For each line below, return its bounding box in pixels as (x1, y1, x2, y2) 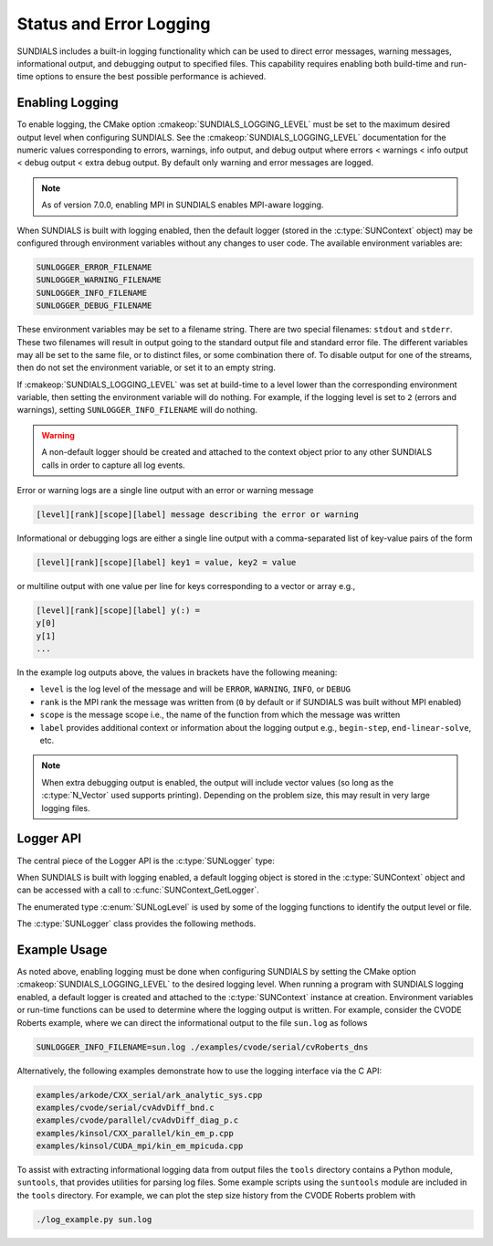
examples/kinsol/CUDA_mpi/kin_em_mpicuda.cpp (36, 1141, 244, 1151)
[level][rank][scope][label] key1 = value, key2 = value (36, 557, 297, 567)
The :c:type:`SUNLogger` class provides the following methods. (16, 918, 257, 929)
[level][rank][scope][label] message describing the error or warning (36, 510, 360, 520)
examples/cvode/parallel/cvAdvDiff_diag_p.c (36, 1115, 239, 1125)
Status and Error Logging (16, 14, 211, 34)
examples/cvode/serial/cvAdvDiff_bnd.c (36, 1102, 215, 1113)
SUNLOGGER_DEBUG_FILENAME (36, 301, 152, 311)
